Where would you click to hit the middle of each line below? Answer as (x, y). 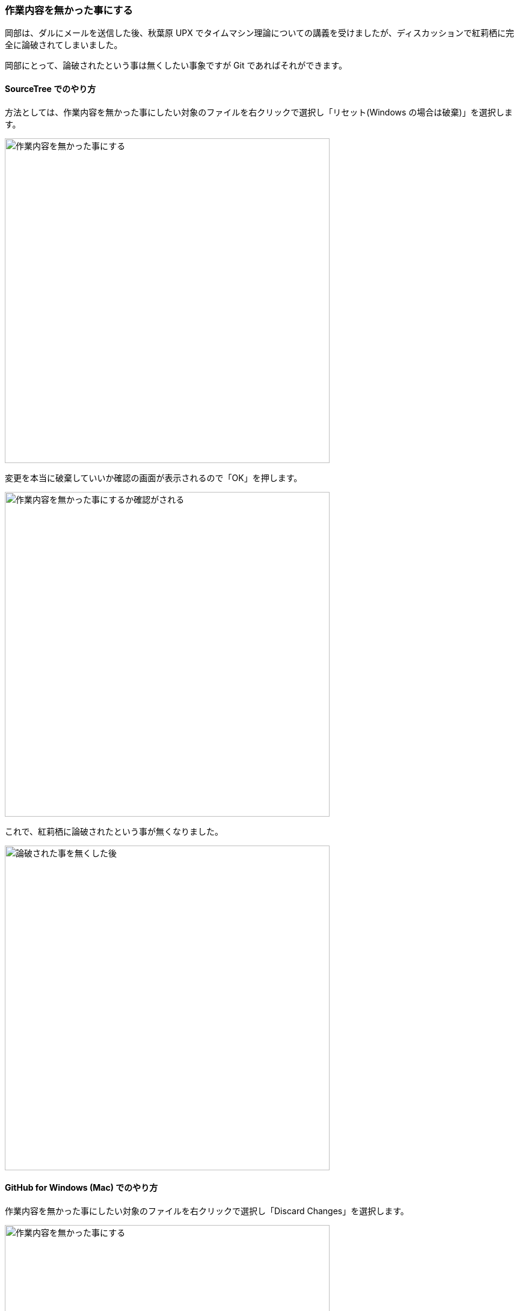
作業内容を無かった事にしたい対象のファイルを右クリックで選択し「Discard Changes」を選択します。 (207, 1211)
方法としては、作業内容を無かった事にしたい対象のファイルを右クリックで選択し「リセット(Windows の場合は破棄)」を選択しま (259, 112)
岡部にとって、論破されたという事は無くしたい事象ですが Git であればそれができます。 (176, 66)
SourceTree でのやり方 (51, 88)
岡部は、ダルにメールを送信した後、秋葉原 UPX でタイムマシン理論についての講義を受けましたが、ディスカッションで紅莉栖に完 (259, 33)
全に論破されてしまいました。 (64, 45)
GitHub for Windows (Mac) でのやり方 (81, 1188)
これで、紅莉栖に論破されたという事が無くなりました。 (114, 831)
